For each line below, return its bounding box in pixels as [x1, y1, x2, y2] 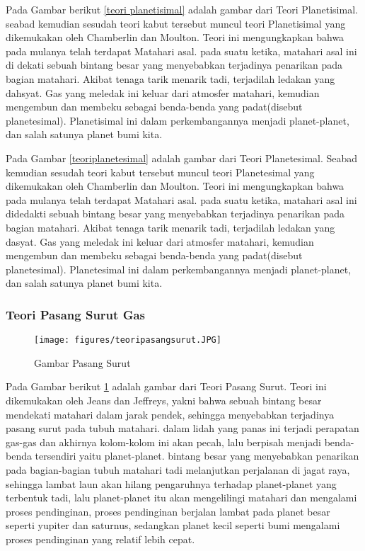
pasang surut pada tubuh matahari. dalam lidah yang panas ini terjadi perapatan [6, 421, 359, 436]
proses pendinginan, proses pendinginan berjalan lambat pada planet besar [6, 504, 330, 518]
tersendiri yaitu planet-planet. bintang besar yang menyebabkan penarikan [35, 448, 359, 463]
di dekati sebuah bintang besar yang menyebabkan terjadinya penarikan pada [6, 57, 342, 72]
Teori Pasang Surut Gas [6, 305, 146, 323]
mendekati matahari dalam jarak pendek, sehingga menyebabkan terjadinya [6, 407, 335, 421]
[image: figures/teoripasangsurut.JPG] [34, 335, 221, 346]
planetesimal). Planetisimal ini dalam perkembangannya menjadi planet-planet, [6, 113, 349, 127]
